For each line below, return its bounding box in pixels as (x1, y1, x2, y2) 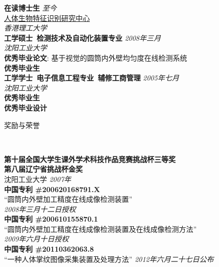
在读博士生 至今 (4, 3, 57, 13)
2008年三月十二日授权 (4, 203, 76, 214)
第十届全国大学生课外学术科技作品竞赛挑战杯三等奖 (4, 153, 176, 164)
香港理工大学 (4, 22, 47, 33)
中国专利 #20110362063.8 (4, 244, 94, 254)
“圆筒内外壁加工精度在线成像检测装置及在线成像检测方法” (4, 223, 197, 234)
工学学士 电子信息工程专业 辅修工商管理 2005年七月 (4, 72, 179, 83)
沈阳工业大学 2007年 (4, 173, 71, 184)
